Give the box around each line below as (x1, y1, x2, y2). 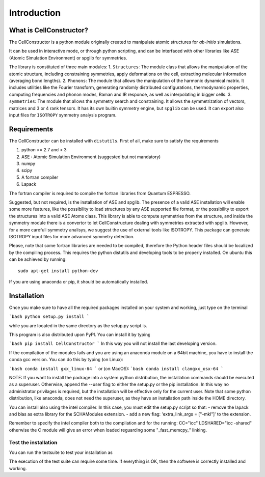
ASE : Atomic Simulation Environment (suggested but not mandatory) (21, 154, 161, 160)
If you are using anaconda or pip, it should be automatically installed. (9, 279, 148, 284)
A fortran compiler (21, 174, 58, 180)
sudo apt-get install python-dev (18, 268, 98, 274)
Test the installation (9, 439, 57, 446)
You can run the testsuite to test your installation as (9, 449, 113, 455)
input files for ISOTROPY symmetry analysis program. (9, 112, 117, 118)
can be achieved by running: (9, 256, 67, 262)
